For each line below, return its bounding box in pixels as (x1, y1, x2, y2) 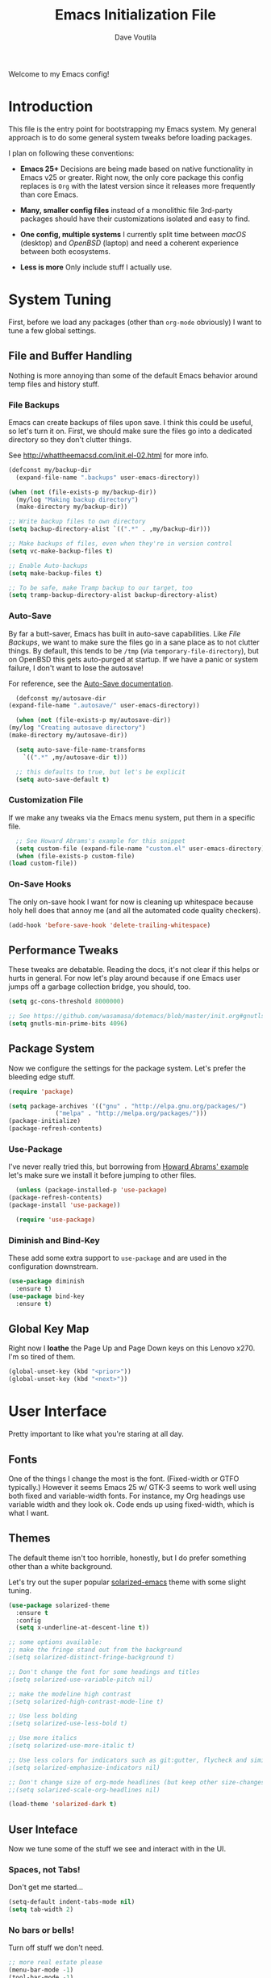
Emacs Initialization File (55, 6, 216, 24)
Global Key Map (8, 1322, 90, 1336)
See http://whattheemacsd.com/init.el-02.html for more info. (8, 450, 210, 460)
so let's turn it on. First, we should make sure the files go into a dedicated (8, 426, 252, 436)
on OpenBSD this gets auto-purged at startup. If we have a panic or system (8, 654, 259, 664)
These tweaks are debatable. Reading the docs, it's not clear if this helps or (8, 965, 260, 974)
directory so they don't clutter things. (8, 434, 132, 444)
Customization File (8, 795, 84, 806)
